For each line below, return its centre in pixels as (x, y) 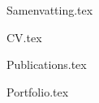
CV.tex (24, 37)
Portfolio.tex (38, 91)
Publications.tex (47, 64)
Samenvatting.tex (50, 10)
